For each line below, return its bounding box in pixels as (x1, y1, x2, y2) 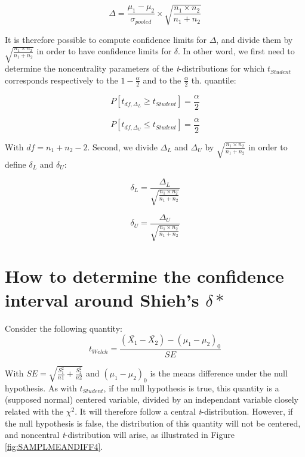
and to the (143, 73, 181, 86)
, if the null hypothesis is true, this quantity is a (103, 381, 279, 394)
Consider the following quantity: (5, 322, 122, 334)
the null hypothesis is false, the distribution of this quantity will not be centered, (5, 416, 301, 429)
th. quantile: (191, 73, 236, 86)
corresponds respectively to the (5, 73, 118, 86)
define (5, 158, 26, 170)
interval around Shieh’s (5, 287, 199, 311)
